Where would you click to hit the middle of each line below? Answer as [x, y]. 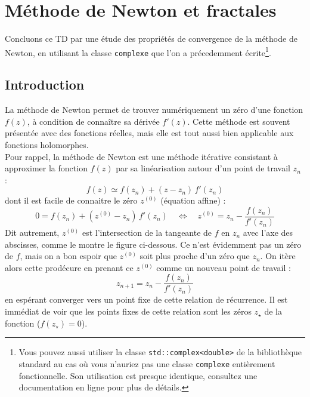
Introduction [45, 84]
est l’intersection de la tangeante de [147, 233]
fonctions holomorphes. [47, 145]
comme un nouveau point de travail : [224, 267]
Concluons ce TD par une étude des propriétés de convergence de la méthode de [151, 39]
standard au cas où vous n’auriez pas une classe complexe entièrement [147, 363]
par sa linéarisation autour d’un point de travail [203, 168]
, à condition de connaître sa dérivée [93, 121]
